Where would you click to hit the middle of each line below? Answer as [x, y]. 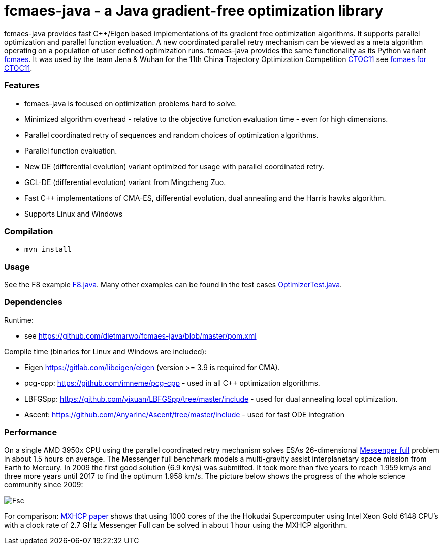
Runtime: [19, 320]
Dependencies [34, 302]
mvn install [48, 249]
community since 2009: [44, 484]
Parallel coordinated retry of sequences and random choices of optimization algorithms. [171, 135]
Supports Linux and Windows [74, 213]
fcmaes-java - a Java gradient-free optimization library [194, 11]
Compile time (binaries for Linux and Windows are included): [105, 351]
